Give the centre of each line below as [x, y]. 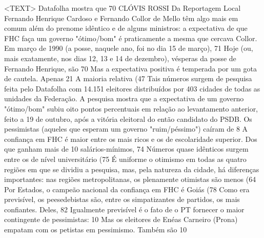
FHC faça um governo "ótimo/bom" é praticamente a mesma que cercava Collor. [131, 38]
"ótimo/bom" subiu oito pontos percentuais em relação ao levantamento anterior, [131, 108]
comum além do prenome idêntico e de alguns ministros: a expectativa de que [126, 28]
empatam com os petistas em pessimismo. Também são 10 [96, 230]
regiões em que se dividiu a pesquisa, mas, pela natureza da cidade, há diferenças [132, 169]
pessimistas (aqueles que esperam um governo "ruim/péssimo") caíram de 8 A [126, 129]
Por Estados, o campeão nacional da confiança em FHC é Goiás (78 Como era [127, 189]
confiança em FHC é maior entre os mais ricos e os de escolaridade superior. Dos [131, 139]
